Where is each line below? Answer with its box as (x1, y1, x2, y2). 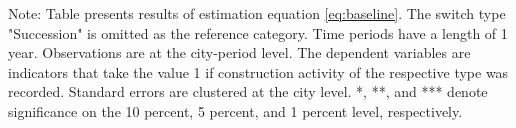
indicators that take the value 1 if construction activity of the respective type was (8, 61, 509, 82)
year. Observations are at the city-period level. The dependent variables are (8, 42, 471, 63)
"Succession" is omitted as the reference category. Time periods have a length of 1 (8, 22, 508, 43)
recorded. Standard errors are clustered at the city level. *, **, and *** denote (8, 81, 488, 102)
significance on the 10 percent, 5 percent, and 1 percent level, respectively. (8, 100, 463, 121)
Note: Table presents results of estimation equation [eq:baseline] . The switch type (8, 3, 506, 23)
